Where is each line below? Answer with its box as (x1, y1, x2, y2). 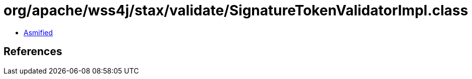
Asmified (24, 28, 53, 37)
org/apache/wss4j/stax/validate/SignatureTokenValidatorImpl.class (4, 2, 468, 19)
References (4, 45, 62, 58)
